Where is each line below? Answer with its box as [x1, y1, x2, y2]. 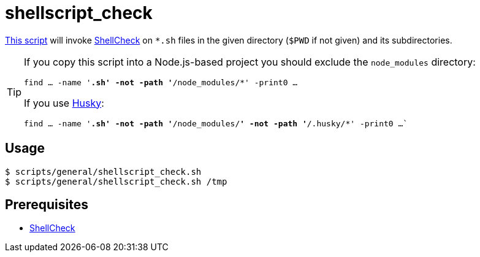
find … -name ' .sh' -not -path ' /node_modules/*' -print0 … [24, 77, 298, 87]
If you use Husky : [24, 96, 104, 109]
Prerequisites [5, 197, 88, 213]
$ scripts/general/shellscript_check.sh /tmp [5, 176, 227, 186]
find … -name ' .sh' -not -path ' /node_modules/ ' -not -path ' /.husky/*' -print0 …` [24, 118, 408, 128]
